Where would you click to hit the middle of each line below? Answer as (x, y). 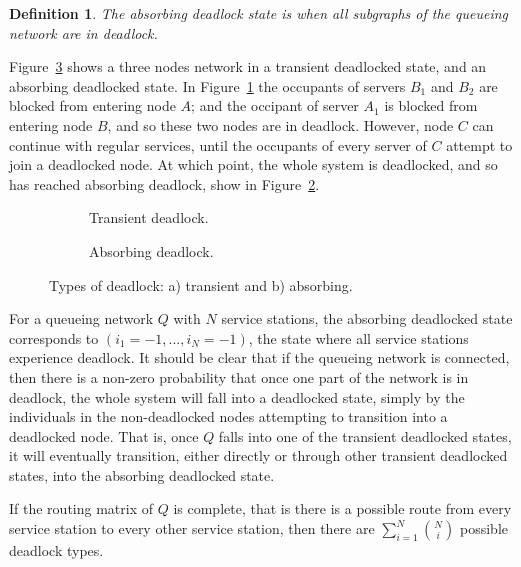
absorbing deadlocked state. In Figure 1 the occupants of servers (207, 85)
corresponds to (54, 337)
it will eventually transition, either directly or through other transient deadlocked (258, 455)
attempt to (479, 144)
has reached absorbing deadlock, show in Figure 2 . (164, 183)
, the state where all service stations (358, 337)
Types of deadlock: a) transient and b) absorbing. (201, 284)
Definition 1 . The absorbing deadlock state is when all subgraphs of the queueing (258, 13)
